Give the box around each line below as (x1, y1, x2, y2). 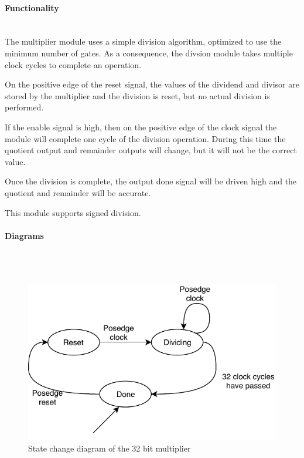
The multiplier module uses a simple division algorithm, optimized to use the (5, 35, 282, 48)
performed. (5, 101, 44, 113)
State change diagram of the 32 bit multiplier (28, 442, 191, 454)
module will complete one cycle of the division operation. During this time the (5, 132, 286, 144)
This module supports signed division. (5, 206, 141, 218)
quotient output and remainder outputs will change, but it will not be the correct (5, 144, 297, 156)
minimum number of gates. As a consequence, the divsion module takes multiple (5, 46, 293, 59)
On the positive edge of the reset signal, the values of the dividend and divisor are (5, 78, 299, 90)
